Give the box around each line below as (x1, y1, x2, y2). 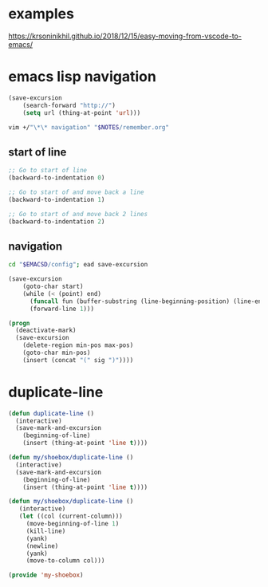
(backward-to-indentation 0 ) (8, 174, 105, 182)
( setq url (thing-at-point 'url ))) (22, 108, 141, 116)
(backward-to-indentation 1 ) (8, 195, 105, 203)
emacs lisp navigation (8, 68, 157, 86)
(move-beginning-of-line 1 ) (26, 520, 120, 528)
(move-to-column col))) (26, 557, 105, 565)
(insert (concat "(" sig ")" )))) (22, 356, 134, 364)
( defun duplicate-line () (8, 409, 94, 417)
